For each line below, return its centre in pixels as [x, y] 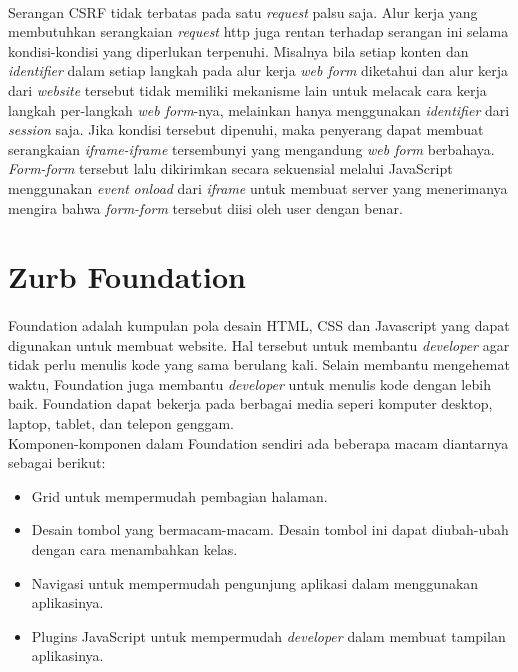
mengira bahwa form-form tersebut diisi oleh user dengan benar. [205, 207]
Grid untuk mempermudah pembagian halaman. [179, 495]
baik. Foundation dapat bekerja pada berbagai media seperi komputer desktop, [250, 403]
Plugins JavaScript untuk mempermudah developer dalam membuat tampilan [268, 635]
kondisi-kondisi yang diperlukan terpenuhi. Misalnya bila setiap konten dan [238, 50]
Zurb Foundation [127, 276]
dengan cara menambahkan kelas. [134, 549]
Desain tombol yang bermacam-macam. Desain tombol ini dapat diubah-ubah [270, 529]
